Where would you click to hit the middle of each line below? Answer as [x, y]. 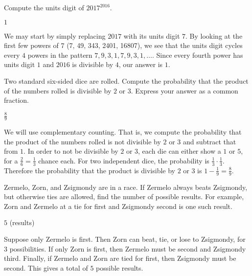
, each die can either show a [180, 151]
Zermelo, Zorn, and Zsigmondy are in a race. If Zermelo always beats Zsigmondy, [126, 187]
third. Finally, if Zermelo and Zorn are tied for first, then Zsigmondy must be [120, 258]
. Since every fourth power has [197, 55]
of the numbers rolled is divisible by [58, 90]
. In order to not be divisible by [71, 151]
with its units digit [152, 35]
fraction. [17, 100]
